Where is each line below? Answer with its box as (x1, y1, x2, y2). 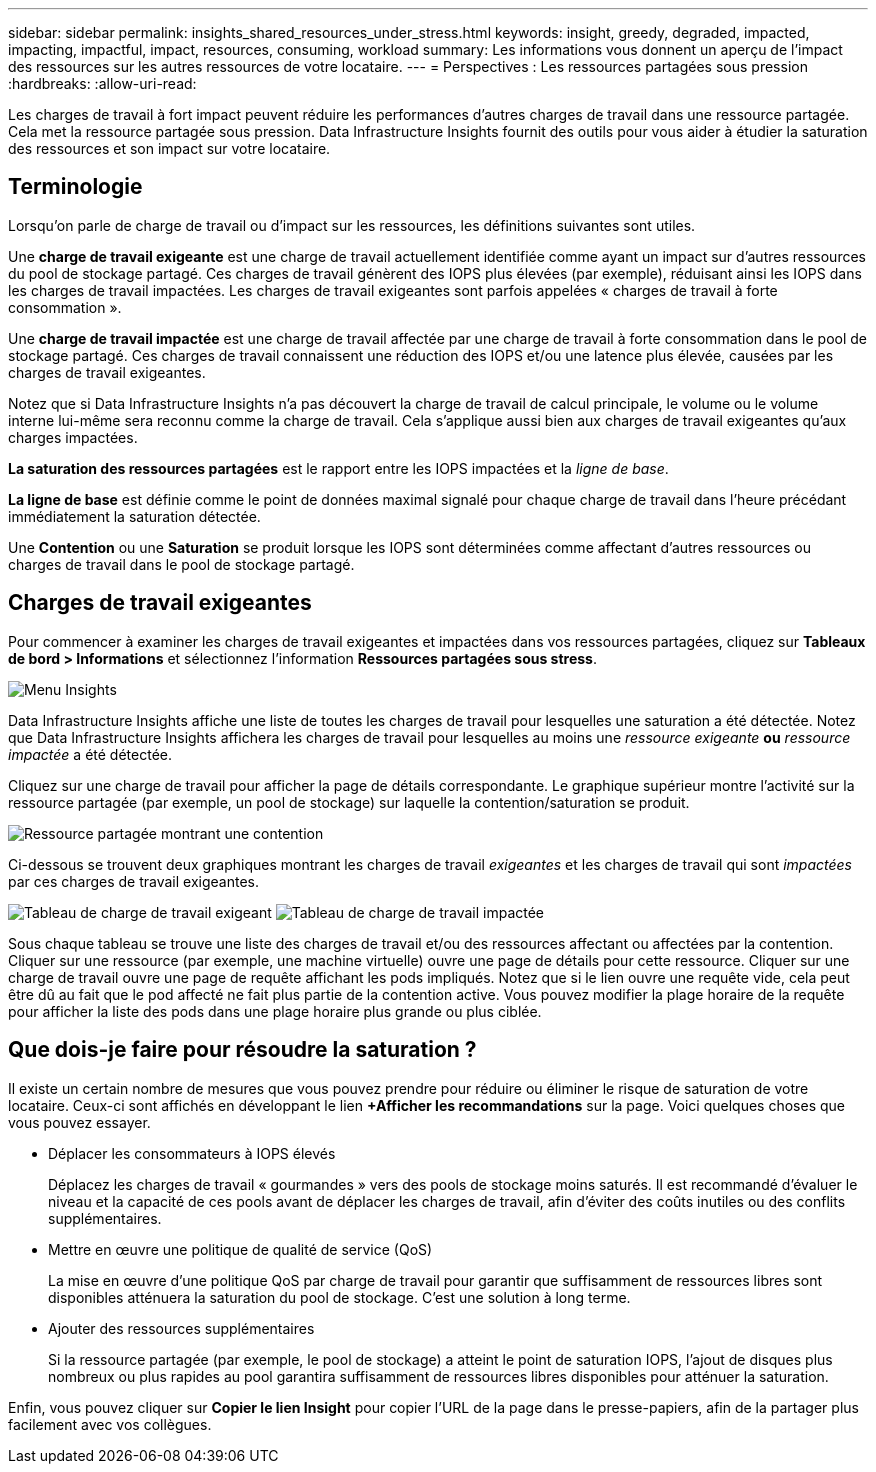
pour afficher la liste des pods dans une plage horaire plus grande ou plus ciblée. (8, 1002, 542, 1020)
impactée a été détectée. (8, 745, 173, 763)
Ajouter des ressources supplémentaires (48, 1319, 315, 1337)
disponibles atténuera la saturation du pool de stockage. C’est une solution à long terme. (48, 1288, 631, 1306)
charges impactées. (8, 428, 138, 446)
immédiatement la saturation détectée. (8, 507, 261, 525)
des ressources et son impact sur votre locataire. (8, 140, 331, 157)
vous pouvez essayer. (8, 1113, 151, 1131)
